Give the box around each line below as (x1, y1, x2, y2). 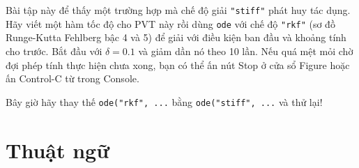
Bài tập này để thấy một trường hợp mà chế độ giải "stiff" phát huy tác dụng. (6, 3, 351, 17)
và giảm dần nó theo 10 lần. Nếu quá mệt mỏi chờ (138, 43, 353, 58)
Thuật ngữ (6, 135, 109, 164)
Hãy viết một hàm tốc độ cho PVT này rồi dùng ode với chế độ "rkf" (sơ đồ (6, 16, 335, 31)
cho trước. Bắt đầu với (6, 43, 102, 58)
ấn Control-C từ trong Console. (6, 71, 139, 86)
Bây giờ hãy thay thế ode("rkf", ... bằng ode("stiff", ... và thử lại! (6, 94, 323, 109)
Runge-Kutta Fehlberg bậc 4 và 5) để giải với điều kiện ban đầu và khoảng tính (6, 30, 346, 45)
